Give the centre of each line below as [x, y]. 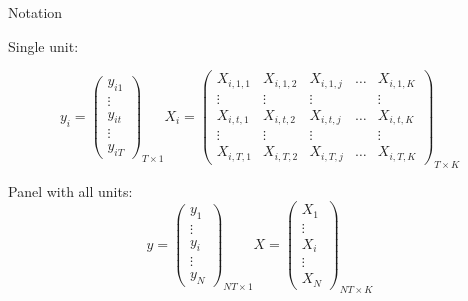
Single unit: [43, 45]
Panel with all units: [70, 190]
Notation [35, 12]
